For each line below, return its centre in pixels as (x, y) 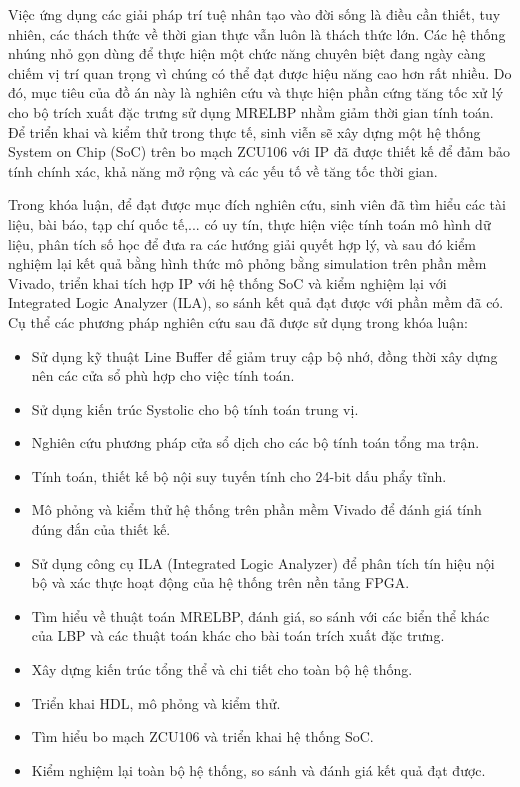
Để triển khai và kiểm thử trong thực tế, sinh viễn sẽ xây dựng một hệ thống (244, 131)
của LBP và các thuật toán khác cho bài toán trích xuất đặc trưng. (238, 635)
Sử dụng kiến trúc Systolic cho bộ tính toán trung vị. (195, 408)
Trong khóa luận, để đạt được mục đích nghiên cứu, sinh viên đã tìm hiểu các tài (257, 204)
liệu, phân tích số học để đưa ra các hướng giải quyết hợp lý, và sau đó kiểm (242, 243)
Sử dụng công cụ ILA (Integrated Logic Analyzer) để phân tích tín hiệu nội (263, 562)
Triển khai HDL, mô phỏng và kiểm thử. (156, 702)
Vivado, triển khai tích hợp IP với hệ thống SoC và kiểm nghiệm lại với (227, 282)
